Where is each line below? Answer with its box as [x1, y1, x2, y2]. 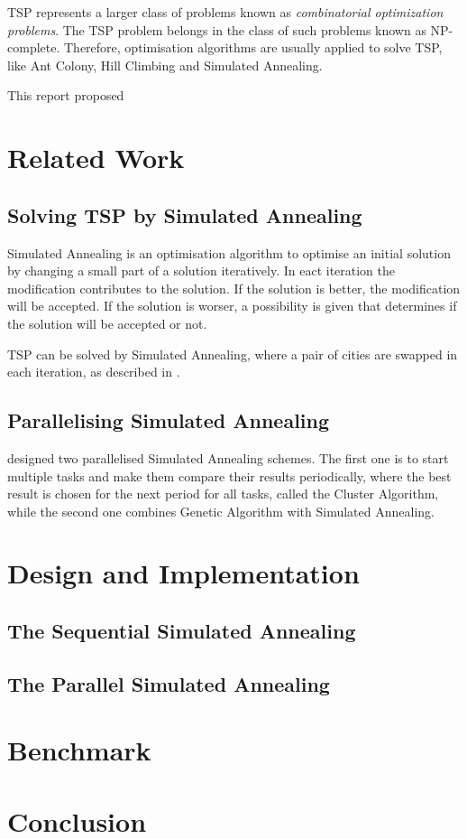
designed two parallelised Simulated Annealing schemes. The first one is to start [7, 448, 449, 467]
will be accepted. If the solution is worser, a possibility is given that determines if [7, 296, 457, 315]
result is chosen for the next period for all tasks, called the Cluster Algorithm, [7, 484, 439, 503]
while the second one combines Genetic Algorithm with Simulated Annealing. [7, 501, 435, 520]
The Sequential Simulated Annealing [7, 617, 356, 645]
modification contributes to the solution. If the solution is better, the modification [7, 278, 461, 297]
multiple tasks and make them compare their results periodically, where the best [7, 466, 452, 485]
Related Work [7, 139, 185, 176]
